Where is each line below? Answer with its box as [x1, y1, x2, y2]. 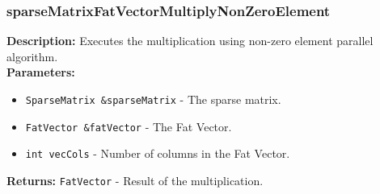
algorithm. [6, 47, 58, 64]
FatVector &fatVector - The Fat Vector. [25, 118, 232, 134]
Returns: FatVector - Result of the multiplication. [6, 171, 264, 188]
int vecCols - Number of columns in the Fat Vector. [25, 145, 290, 162]
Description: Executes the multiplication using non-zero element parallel [6, 32, 374, 49]
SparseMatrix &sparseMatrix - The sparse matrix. [25, 91, 281, 107]
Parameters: [6, 64, 75, 80]
